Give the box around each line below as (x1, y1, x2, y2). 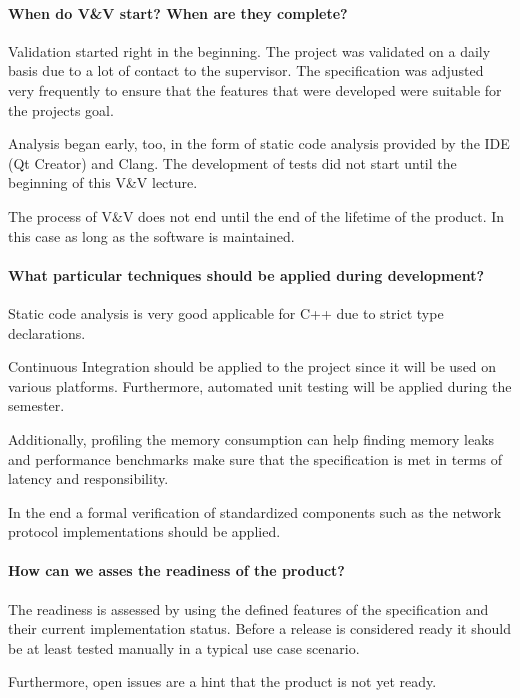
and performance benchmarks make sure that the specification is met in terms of (8, 448, 503, 469)
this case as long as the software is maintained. (8, 225, 295, 246)
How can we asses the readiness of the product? (8, 560, 345, 581)
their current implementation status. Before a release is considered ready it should (8, 618, 511, 639)
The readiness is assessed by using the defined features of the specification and (8, 598, 489, 619)
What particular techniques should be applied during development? (8, 264, 485, 285)
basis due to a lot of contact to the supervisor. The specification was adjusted (8, 60, 484, 81)
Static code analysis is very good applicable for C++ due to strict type (8, 302, 444, 323)
